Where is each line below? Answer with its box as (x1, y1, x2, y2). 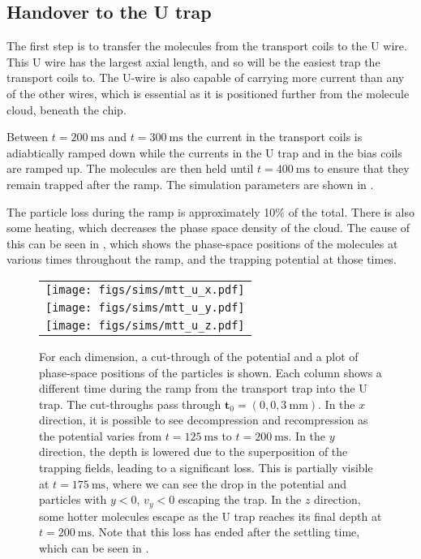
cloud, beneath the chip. (6, 101, 127, 118)
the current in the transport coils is (187, 128, 363, 145)
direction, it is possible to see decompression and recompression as (39, 411, 368, 428)
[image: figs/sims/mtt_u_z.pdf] (45, 318, 245, 332)
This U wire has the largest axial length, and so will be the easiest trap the (6, 53, 380, 70)
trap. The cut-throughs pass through (39, 395, 221, 412)
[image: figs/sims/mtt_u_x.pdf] (45, 282, 245, 296)
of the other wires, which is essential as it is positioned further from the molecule (6, 84, 410, 101)
